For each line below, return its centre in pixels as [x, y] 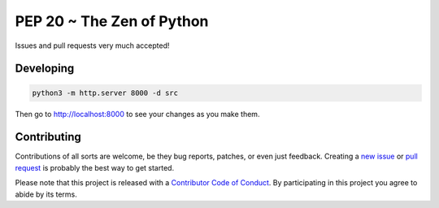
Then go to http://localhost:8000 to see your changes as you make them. [137, 114]
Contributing [48, 137]
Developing [45, 69]
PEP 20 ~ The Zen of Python [112, 21]
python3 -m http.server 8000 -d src [105, 93]
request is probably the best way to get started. [95, 167]
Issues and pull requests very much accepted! [92, 45]
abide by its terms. [46, 194]
